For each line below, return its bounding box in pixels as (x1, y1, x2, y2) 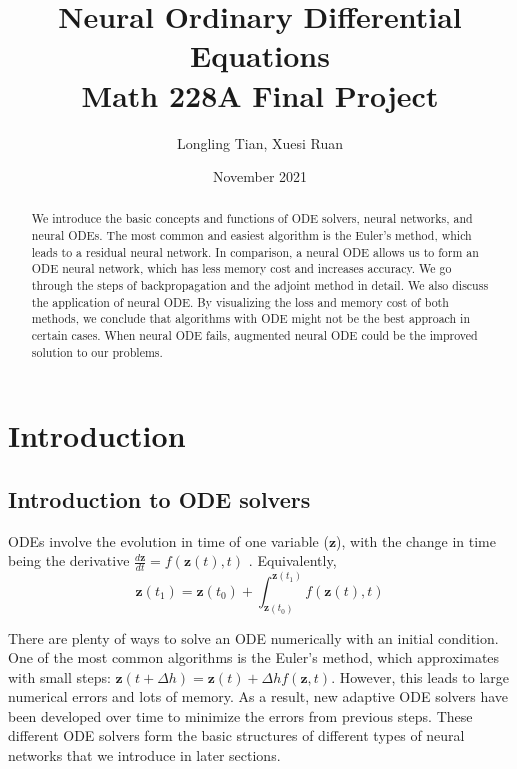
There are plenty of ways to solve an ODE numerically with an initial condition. (8, 627, 499, 648)
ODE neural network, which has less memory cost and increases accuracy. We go (31, 260, 452, 277)
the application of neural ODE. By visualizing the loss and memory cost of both (31, 293, 449, 310)
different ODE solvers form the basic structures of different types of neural (8, 725, 465, 746)
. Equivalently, (248, 550, 337, 571)
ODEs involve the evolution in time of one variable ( (8, 530, 329, 551)
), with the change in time (336, 530, 496, 551)
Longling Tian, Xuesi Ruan (176, 132, 344, 153)
